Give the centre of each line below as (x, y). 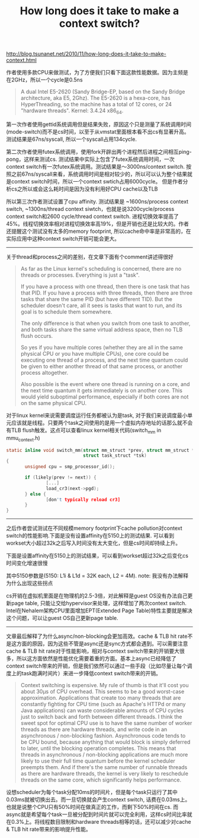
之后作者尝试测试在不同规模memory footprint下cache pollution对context (94, 528)
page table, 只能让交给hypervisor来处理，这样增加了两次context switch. (99, 603)
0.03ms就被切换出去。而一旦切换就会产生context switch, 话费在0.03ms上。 (98, 799)
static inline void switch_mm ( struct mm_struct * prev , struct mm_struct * (100, 450)
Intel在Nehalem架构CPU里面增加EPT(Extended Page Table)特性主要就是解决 (99, 611)
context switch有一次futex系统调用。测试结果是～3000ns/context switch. (95, 166)
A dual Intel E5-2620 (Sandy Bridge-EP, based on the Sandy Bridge (103, 92)
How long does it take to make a (99, 11)
